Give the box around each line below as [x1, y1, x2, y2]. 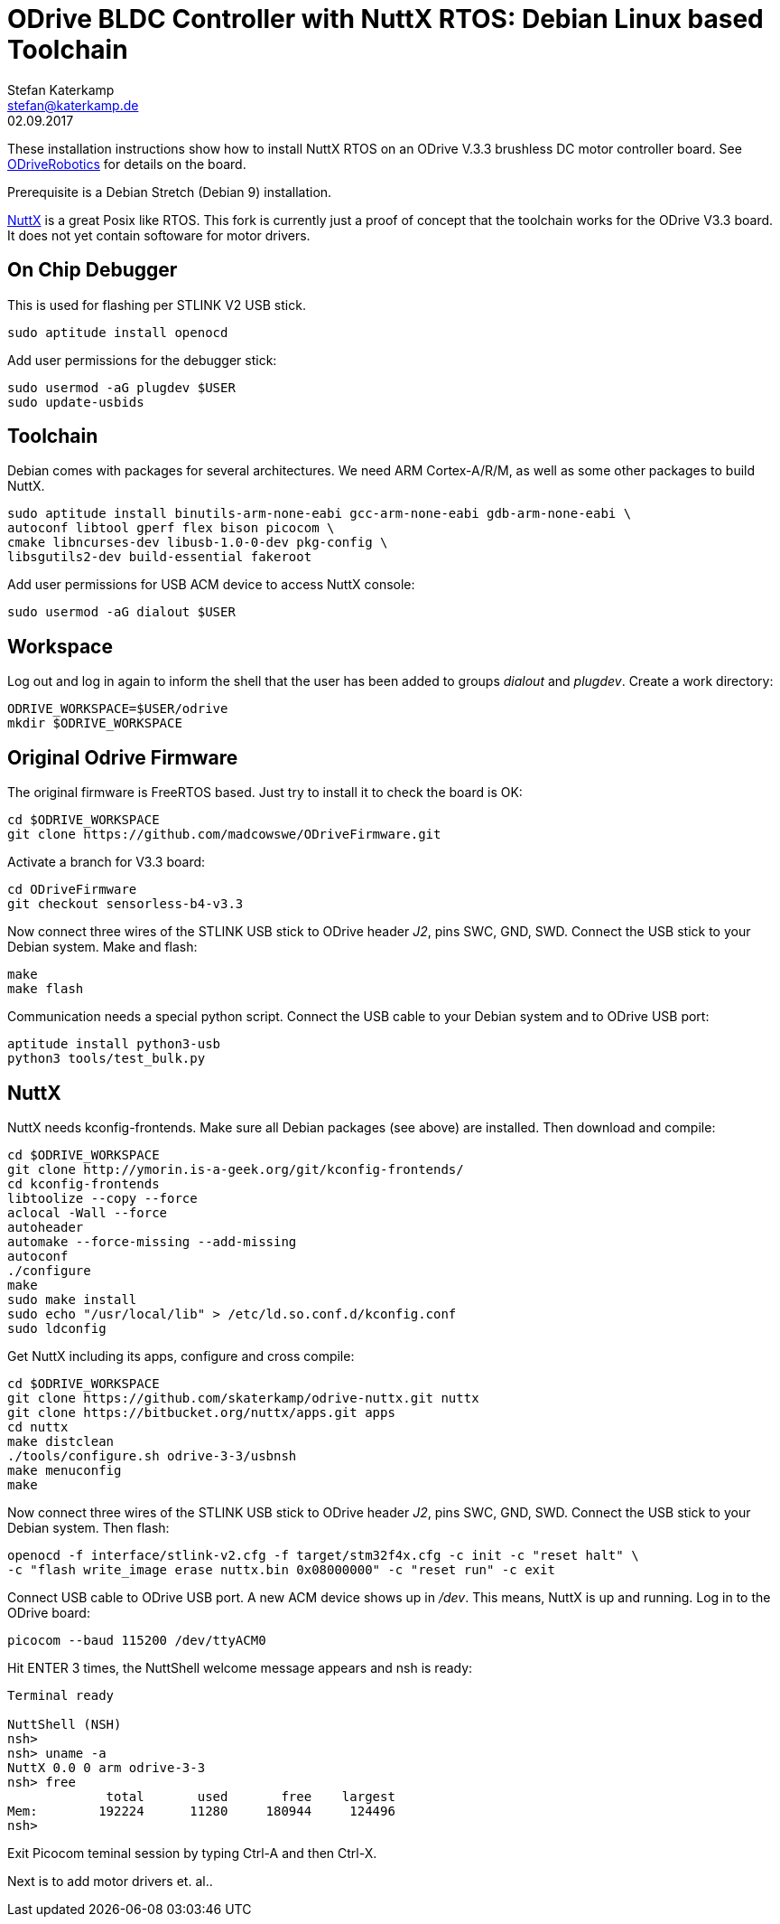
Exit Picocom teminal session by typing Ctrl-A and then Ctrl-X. [7, 1844, 377, 1861]
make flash [7, 981, 84, 997]
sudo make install [7, 1291, 137, 1307]
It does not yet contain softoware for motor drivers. [7, 227, 311, 243]
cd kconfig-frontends [7, 1176, 160, 1191]
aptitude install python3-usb [7, 1037, 221, 1052]
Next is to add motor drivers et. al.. [7, 1872, 213, 1889]
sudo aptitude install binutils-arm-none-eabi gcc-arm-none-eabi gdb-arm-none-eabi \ [7, 506, 632, 521]
